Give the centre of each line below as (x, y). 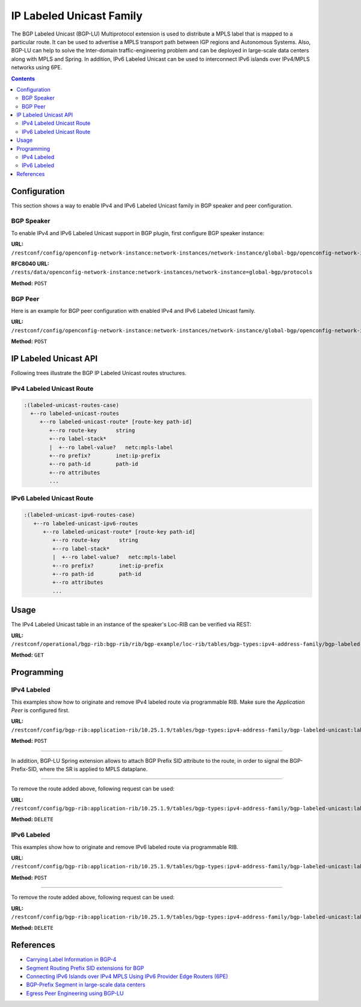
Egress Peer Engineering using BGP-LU (75, 993)
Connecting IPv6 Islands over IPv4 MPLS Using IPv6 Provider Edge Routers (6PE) (127, 976)
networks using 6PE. (37, 68)
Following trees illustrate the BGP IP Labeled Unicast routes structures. (99, 373)
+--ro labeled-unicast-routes (75, 413)
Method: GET (28, 655)
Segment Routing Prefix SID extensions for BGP (85, 968)
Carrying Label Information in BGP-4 (71, 959)
